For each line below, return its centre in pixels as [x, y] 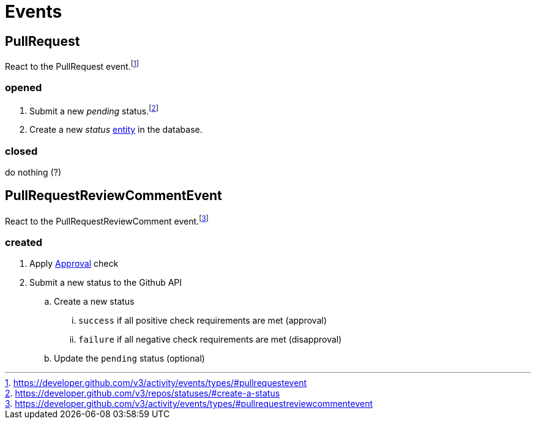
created [24, 242]
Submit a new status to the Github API [106, 283]
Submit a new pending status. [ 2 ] [94, 110]
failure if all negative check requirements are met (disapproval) [210, 340]
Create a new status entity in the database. [116, 130]
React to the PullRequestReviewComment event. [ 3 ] [107, 220]
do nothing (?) [33, 172]
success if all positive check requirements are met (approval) [203, 321]
